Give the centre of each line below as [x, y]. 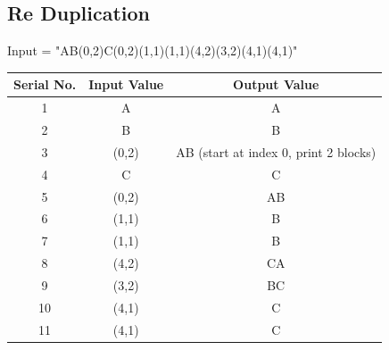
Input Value [126, 84]
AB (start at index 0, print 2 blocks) [276, 151]
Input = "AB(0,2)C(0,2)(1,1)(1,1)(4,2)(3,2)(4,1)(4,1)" [153, 50]
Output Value [276, 84]
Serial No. [45, 84]
